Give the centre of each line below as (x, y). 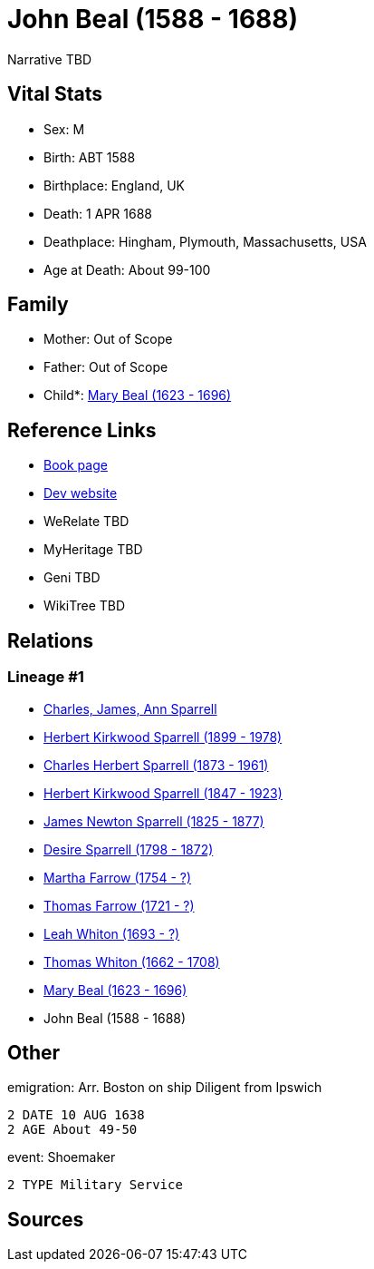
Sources (46, 1219)
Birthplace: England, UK (115, 185)
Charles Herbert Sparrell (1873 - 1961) (156, 765)
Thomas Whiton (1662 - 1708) (132, 962)
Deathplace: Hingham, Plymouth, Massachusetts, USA (205, 241)
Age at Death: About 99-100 (127, 269)
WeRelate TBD (86, 522)
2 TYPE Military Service (95, 1185)
